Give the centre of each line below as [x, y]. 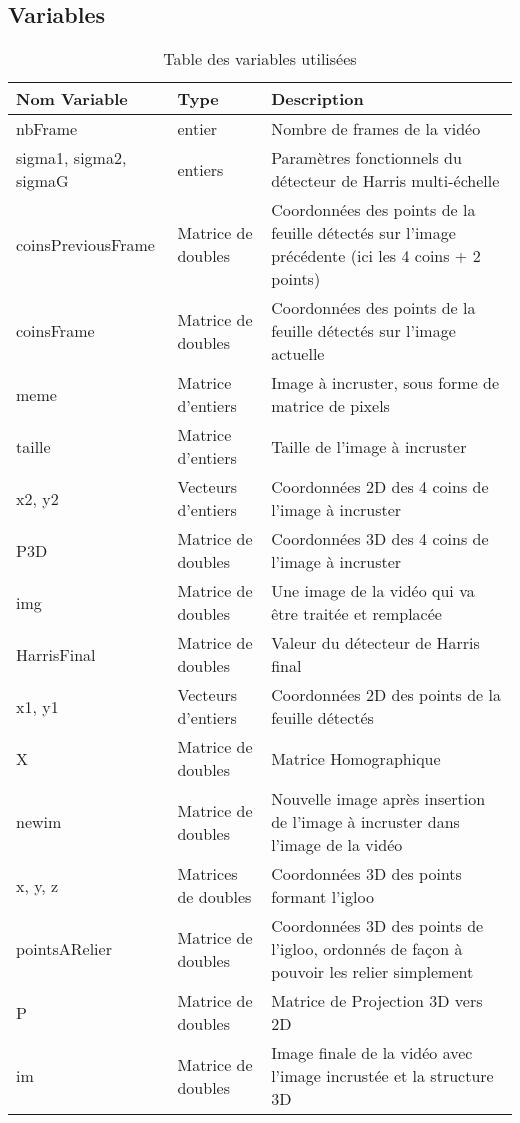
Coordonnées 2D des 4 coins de [380, 487]
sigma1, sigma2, [71, 158]
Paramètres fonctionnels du [366, 158]
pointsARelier [64, 949]
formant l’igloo [322, 897]
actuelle [298, 354]
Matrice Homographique [356, 758]
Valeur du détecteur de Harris [375, 643]
